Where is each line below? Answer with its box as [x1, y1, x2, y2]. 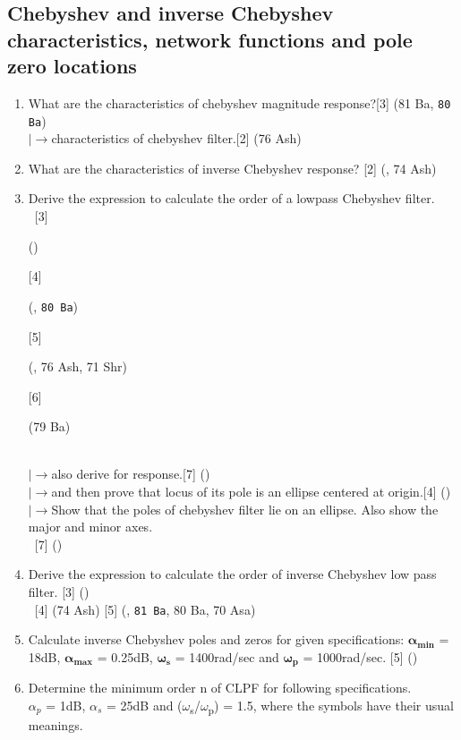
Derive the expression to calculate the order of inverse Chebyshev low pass [28, 565, 437, 583]
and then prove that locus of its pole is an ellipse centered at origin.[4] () [51, 482, 451, 501]
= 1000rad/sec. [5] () [303, 647, 418, 666]
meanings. [28, 716, 83, 735]
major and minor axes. [28, 517, 153, 536]
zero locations [7, 52, 137, 80]
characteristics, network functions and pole [7, 25, 413, 53]
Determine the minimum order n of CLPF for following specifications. [28, 678, 412, 697]
